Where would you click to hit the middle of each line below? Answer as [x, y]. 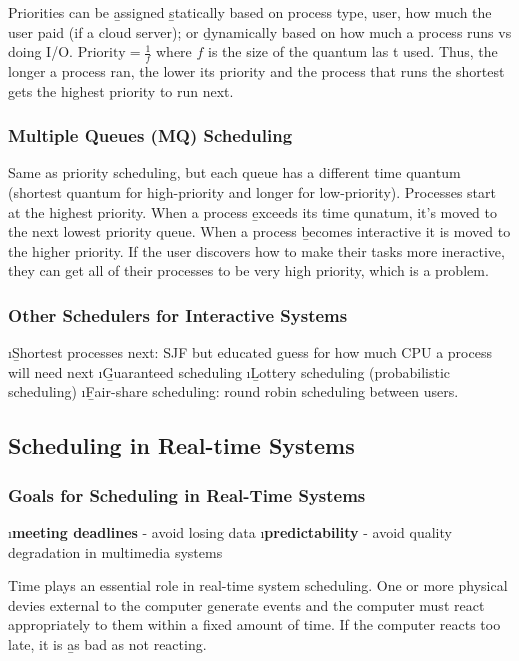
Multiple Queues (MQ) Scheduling [150, 135]
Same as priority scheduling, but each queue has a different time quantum [234, 172]
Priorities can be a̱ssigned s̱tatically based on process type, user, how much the [250, 12]
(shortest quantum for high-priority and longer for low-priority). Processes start [252, 192]
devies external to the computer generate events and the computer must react [246, 604]
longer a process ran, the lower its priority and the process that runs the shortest [256, 71]
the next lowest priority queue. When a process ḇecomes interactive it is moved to [259, 231]
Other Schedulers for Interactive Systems [178, 314]
